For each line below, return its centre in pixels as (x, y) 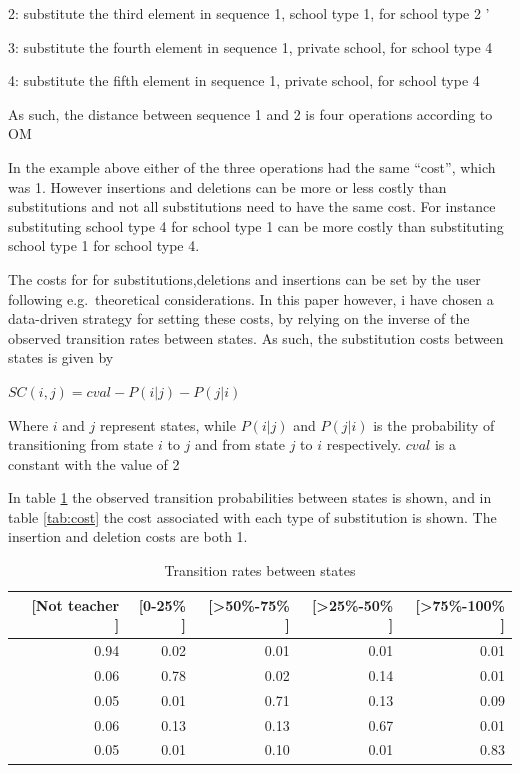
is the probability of (434, 424)
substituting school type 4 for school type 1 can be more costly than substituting (256, 225)
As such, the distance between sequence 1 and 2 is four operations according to (250, 113)
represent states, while (167, 424)
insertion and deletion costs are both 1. (128, 536)
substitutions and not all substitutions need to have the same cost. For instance (252, 206)
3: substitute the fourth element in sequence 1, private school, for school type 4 (250, 46)
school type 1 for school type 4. (104, 245)
